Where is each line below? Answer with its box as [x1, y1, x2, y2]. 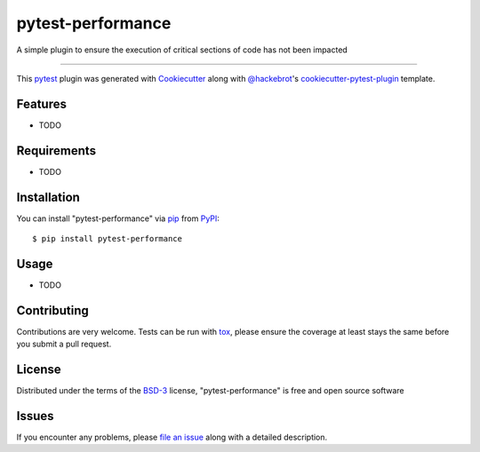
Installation [16, 189, 80, 204]
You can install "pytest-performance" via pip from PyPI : [16, 213, 220, 224]
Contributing [16, 303, 89, 318]
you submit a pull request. [16, 338, 112, 350]
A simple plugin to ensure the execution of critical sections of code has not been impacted [16, 44, 348, 55]
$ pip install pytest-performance [32, 234, 182, 244]
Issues [16, 408, 54, 424]
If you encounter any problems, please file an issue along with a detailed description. [16, 432, 328, 443]
